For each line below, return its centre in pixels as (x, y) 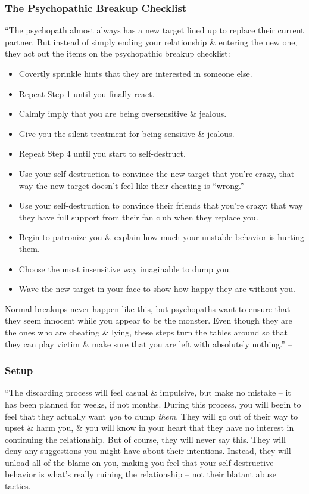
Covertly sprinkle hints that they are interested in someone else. (135, 73)
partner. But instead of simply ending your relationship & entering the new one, (151, 41)
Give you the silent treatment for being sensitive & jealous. (127, 133)
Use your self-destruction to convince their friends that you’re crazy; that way (161, 205)
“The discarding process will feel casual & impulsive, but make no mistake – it (148, 392)
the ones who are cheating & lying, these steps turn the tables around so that (146, 332)
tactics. (18, 486)
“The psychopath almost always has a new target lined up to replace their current (154, 30)
